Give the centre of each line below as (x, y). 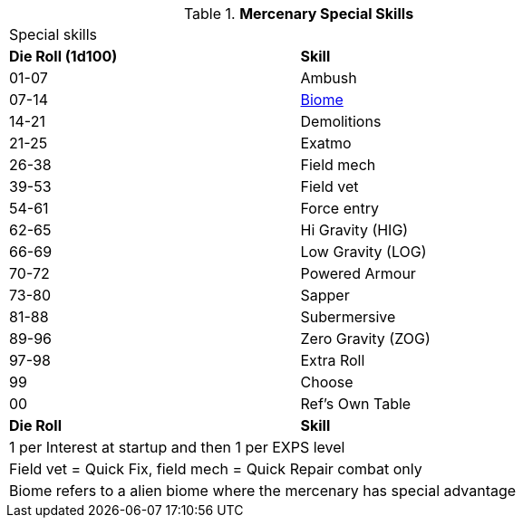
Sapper (325, 295)
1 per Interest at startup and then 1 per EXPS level (177, 447)
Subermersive (348, 317)
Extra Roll (333, 360)
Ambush (329, 78)
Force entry (339, 208)
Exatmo (326, 143)
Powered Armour (358, 273)
